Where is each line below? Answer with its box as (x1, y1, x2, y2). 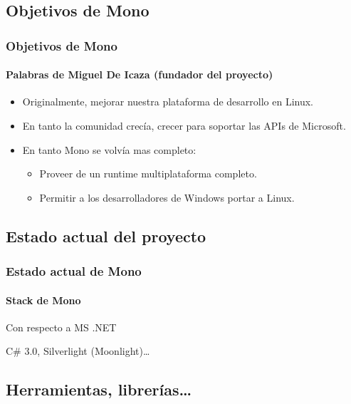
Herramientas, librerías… (6, 378, 192, 400)
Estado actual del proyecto (6, 224, 206, 247)
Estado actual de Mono (6, 262, 142, 280)
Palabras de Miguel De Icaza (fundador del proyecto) (6, 67, 273, 82)
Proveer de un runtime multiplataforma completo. (39, 166, 257, 181)
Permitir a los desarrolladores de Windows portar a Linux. (39, 190, 295, 204)
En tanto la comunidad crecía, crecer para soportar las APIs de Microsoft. (22, 118, 346, 133)
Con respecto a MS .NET (6, 319, 117, 334)
